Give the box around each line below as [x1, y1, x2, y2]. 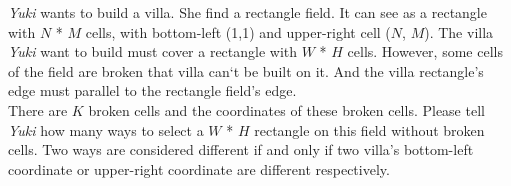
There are [8, 99, 68, 120]
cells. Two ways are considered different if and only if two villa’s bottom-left [8, 139, 474, 160]
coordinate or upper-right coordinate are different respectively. [8, 158, 390, 179]
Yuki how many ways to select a [8, 119, 204, 140]
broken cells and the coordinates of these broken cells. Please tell [88, 99, 485, 120]
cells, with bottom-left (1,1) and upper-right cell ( [85, 21, 391, 42]
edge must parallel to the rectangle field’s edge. [8, 80, 297, 101]
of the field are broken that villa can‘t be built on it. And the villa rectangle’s [8, 60, 484, 81]
